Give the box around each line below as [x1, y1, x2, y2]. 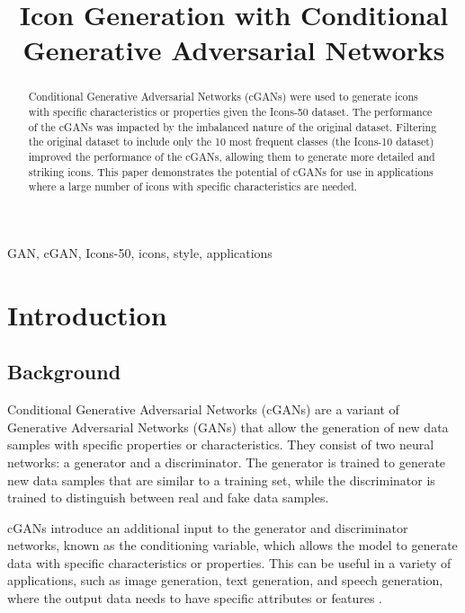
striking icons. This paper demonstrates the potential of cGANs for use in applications [28, 164, 434, 179]
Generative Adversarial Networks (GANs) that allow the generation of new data [7, 417, 449, 436]
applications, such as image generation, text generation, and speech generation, [7, 571, 443, 590]
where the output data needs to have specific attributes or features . [7, 589, 382, 608]
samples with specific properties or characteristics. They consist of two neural [7, 435, 434, 454]
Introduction [7, 296, 167, 333]
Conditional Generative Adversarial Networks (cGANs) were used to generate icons [28, 89, 418, 104]
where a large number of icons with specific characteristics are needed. [28, 179, 357, 194]
